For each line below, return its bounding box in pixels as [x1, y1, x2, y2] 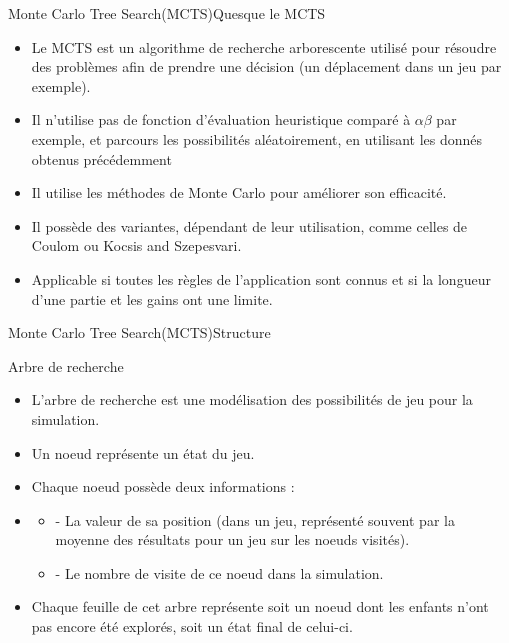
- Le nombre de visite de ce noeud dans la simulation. [55, 562, 384, 583]
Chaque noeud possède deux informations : [31, 476, 295, 497]
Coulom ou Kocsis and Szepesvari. [31, 235, 242, 256]
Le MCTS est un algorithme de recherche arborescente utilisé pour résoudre [31, 36, 497, 57]
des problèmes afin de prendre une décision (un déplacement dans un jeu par [31, 56, 502, 77]
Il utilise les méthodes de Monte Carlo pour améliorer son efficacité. [31, 182, 447, 203]
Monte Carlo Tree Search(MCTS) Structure [8, 322, 271, 343]
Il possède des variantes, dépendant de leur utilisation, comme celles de [31, 215, 468, 236]
